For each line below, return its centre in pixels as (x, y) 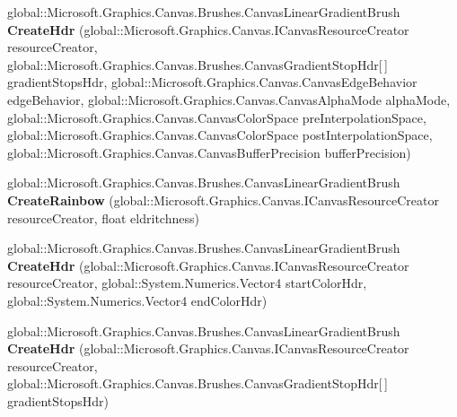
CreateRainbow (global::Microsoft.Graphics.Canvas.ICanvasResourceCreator (223, 200)
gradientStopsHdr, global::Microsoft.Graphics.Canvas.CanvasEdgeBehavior (212, 82)
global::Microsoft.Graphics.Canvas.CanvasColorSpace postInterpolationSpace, (220, 135)
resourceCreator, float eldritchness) (103, 217)
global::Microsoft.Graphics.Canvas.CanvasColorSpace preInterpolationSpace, (217, 117)
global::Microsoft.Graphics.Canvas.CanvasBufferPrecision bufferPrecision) (209, 152)
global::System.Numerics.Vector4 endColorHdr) (137, 300)
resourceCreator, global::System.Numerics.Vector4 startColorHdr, (187, 283)
